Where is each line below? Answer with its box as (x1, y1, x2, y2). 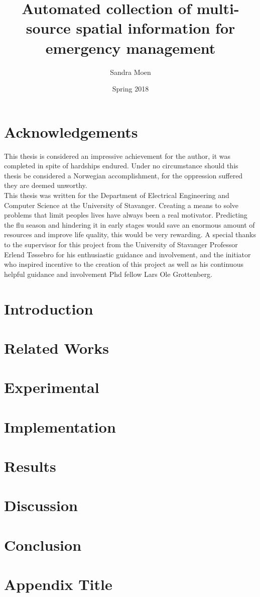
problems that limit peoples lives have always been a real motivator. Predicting (4, 210, 247, 220)
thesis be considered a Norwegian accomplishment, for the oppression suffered (4, 170, 243, 180)
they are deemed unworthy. (4, 180, 87, 190)
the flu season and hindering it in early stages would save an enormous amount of (4, 219, 255, 230)
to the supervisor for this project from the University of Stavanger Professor (4, 239, 238, 249)
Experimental (4, 377, 99, 397)
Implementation (4, 416, 116, 437)
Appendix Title (4, 574, 112, 594)
